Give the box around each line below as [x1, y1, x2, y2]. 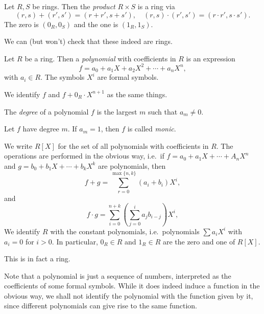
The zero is [4, 18, 39, 29]
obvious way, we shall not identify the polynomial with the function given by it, [4, 290, 253, 301]
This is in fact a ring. [4, 253, 70, 264]
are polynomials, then [98, 160, 166, 171]
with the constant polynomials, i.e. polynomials [50, 226, 200, 236]
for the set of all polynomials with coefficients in [58, 140, 209, 151]
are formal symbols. [97, 72, 159, 82]
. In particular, [52, 236, 98, 246]
